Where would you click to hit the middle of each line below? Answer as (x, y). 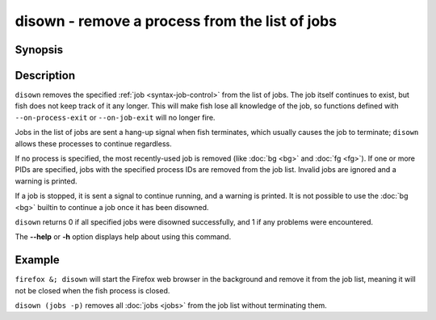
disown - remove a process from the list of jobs (176, 21)
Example (37, 260)
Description (45, 76)
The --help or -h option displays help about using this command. (123, 237)
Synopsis (39, 50)
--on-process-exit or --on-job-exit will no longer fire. (115, 117)
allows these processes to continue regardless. (94, 143)
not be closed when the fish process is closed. (92, 290)
